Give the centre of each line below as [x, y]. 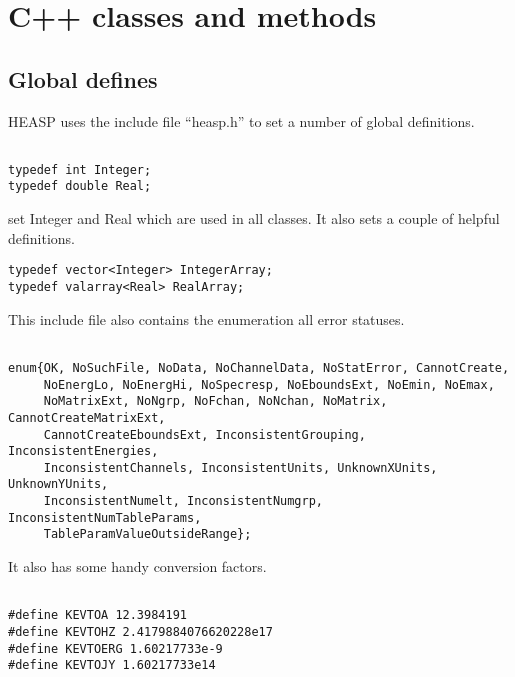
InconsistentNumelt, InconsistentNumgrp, [183, 501]
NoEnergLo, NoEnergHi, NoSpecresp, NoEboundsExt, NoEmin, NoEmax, [269, 384]
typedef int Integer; [80, 169]
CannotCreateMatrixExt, [87, 417]
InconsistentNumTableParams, [105, 517]
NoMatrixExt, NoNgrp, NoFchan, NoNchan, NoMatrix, [215, 401]
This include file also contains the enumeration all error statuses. [206, 318]
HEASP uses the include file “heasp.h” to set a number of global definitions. [241, 120]
